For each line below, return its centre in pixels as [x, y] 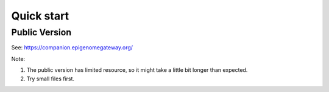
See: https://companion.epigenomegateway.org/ [72, 48]
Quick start [40, 16]
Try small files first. [51, 79]
